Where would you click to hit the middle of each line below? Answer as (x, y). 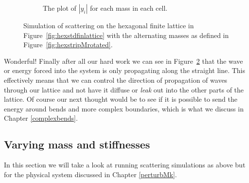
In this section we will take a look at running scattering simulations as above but (125, 165)
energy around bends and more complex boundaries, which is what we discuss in (124, 108)
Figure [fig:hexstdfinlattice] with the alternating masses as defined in (126, 35)
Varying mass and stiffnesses (77, 144)
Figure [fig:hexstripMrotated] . (68, 45)
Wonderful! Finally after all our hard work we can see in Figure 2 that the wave (124, 61)
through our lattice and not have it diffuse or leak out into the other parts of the (124, 89)
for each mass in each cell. (129, 8)
